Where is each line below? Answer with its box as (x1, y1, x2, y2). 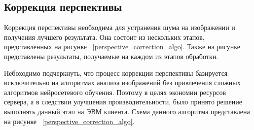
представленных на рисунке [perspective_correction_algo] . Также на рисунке (4, 41, 240, 52)
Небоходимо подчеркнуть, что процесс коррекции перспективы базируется (4, 67, 228, 78)
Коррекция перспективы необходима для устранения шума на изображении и (4, 22, 235, 32)
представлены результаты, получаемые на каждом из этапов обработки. (4, 51, 218, 61)
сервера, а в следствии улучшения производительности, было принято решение (4, 97, 242, 107)
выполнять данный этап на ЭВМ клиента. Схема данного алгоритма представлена (4, 106, 250, 116)
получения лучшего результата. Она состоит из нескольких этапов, (4, 32, 205, 42)
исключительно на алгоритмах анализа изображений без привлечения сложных (4, 77, 241, 88)
